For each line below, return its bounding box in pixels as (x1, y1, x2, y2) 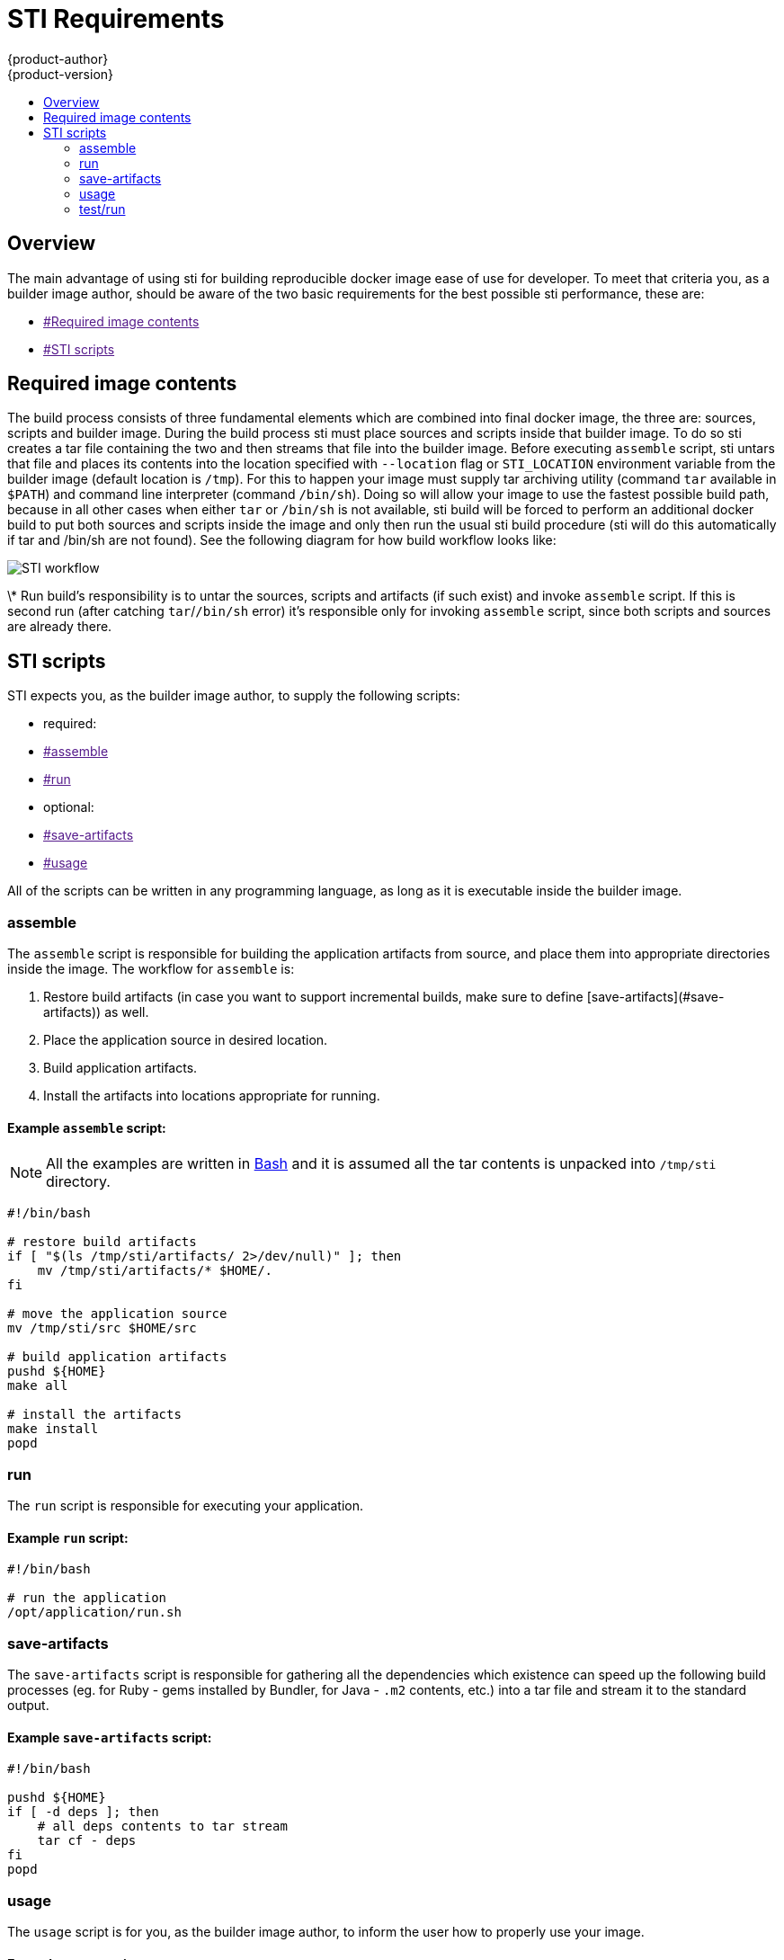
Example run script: (7, 1529, 129, 1546)
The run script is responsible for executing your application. (7, 1498, 364, 1513)
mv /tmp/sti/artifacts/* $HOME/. (37, 1263, 273, 1278)
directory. (46, 1172, 111, 1191)
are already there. (7, 619, 112, 635)
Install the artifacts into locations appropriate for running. (43, 1088, 380, 1104)
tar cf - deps (37, 1833, 137, 1849)
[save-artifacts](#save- (586, 989, 725, 1005)
